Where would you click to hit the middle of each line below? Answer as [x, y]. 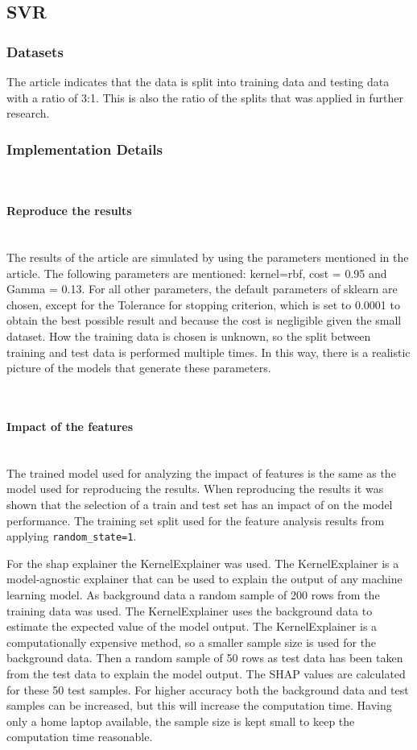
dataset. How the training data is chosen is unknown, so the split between [189, 336]
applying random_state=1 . [72, 536]
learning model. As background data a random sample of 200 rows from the [193, 594]
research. [28, 113]
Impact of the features [70, 426]
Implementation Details [85, 149]
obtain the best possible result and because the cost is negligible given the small [204, 320]
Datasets [35, 51]
